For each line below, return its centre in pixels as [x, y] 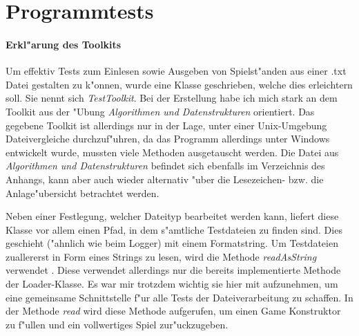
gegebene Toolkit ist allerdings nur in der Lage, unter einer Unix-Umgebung [166, 125]
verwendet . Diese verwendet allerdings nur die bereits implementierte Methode [173, 270]
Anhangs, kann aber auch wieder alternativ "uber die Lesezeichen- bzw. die [165, 179]
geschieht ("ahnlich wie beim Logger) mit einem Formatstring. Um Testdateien [172, 243]
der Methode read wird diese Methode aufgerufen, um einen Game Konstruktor [173, 311]
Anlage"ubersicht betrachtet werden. [83, 193]
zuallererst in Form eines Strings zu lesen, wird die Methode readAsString [161, 256]
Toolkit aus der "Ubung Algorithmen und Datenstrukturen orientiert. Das [160, 111]
